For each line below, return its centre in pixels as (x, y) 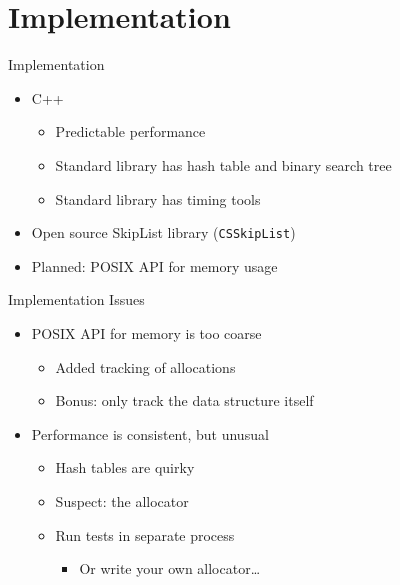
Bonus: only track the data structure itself (184, 400)
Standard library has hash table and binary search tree (223, 164)
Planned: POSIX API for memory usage (154, 265)
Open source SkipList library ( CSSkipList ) (163, 232)
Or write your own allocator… (170, 568)
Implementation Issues (76, 299)
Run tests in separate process (145, 534)
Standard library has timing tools (158, 198)
